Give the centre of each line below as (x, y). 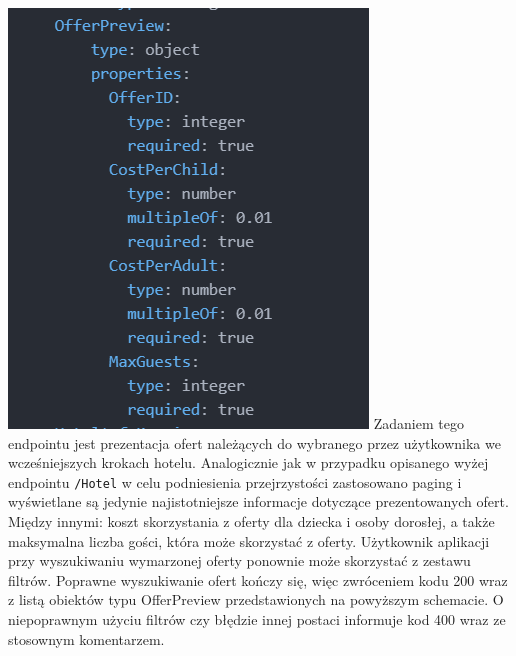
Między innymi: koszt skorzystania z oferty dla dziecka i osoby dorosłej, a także (251, 521)
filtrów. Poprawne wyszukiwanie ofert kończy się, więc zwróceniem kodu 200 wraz (258, 579)
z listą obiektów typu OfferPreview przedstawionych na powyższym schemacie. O (256, 599)
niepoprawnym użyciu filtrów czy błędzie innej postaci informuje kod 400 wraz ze (257, 619)
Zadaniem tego (418, 423)
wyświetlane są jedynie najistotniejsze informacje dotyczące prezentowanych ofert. (258, 501)
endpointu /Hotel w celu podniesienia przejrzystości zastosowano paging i (235, 481)
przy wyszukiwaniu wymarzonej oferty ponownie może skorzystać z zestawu (239, 560)
